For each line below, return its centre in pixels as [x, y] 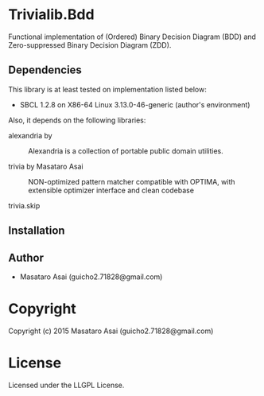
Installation [37, 231]
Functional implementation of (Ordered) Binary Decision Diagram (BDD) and [132, 37]
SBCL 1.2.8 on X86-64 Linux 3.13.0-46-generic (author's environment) [135, 104]
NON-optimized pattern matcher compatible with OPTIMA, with [132, 181]
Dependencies [45, 70]
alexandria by [31, 135]
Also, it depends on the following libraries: [77, 120]
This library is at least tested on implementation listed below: [107, 89]
